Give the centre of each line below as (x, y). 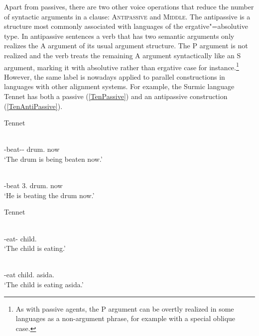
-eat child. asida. (29, 275)
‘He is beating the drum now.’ (49, 195)
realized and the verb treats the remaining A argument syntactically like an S (123, 55)
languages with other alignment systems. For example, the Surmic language (119, 86)
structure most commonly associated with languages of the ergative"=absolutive (126, 26)
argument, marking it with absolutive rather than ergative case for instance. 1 (122, 66)
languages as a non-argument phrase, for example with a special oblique (126, 318)
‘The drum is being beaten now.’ (53, 159)
